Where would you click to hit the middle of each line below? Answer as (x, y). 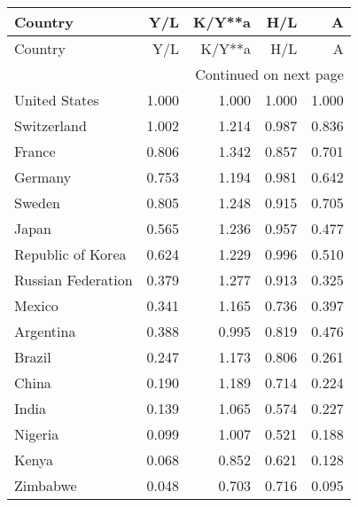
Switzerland (51, 125)
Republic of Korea (70, 254)
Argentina (45, 331)
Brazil (33, 357)
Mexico (36, 305)
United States (57, 100)
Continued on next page (269, 74)
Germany (43, 177)
